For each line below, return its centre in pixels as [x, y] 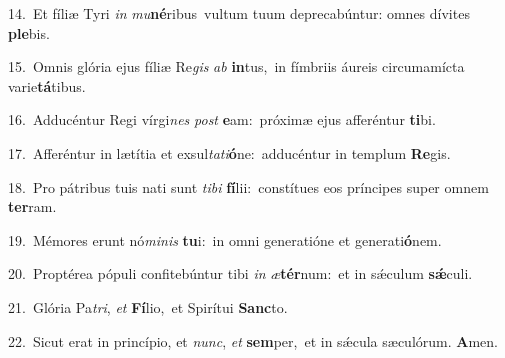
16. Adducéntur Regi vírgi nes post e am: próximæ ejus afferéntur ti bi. [222, 119]
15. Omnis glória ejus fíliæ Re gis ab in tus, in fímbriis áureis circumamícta [236, 66]
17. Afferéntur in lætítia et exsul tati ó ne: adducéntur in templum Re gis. [229, 152]
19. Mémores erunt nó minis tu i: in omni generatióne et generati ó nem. [225, 239]
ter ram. [32, 206]
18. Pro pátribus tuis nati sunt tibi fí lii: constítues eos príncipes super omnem [248, 186]
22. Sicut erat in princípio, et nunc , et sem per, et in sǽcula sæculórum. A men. [253, 340]
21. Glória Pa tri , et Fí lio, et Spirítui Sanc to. [148, 306]
